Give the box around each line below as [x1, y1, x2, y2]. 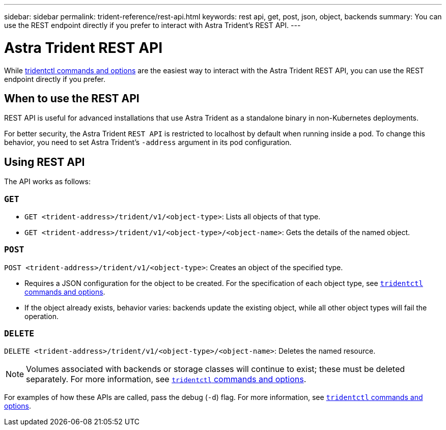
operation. [24, 311, 59, 321]
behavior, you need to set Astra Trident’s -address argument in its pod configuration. [4, 138, 292, 147]
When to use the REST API [4, 92, 140, 105]
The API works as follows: [4, 177, 91, 186]
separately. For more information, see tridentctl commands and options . [26, 374, 306, 385]
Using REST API [4, 155, 85, 168]
